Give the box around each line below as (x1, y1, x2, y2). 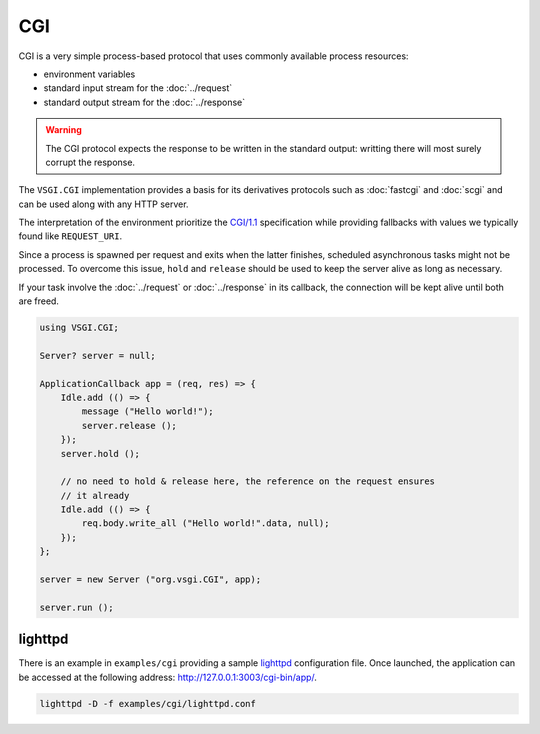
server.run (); (39, 601, 114, 613)
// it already (60, 490, 130, 501)
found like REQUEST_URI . (18, 230, 123, 242)
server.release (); (81, 420, 177, 431)
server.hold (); (60, 448, 140, 459)
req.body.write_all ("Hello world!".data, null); (81, 518, 330, 529)
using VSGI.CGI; (39, 322, 120, 333)
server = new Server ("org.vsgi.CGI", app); (39, 574, 262, 585)
